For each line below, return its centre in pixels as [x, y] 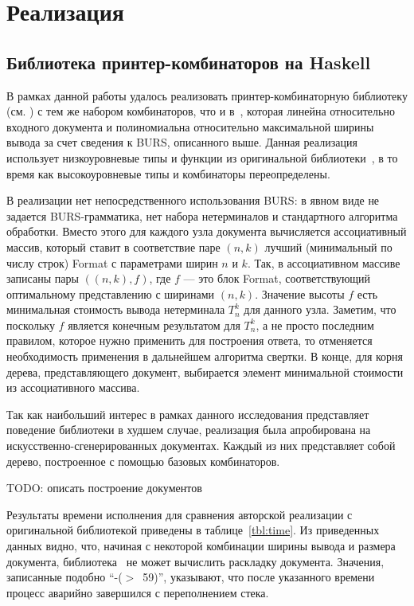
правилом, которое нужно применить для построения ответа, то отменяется [189, 340]
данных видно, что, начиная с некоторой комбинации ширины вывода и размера [201, 546]
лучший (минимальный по [328, 246]
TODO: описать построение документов [104, 488]
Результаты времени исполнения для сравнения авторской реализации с [180, 514]
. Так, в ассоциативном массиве [324, 262]
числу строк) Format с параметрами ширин [112, 262]
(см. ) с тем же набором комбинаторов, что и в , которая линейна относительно [201, 111]
